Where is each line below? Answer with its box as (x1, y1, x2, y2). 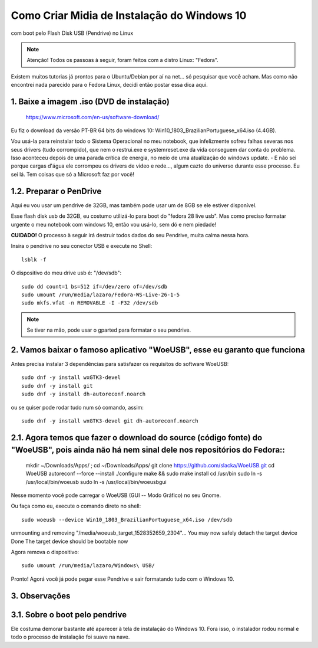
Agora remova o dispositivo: (11, 549, 79, 556)
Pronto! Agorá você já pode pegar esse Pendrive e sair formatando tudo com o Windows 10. (11, 575, 235, 582)
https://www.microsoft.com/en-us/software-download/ (25, 113, 160, 120)
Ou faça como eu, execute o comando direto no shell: (11, 502, 141, 510)
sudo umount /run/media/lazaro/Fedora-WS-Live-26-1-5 (21, 291, 180, 298)
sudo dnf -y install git (21, 382, 93, 389)
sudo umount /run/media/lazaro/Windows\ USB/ (21, 562, 155, 569)
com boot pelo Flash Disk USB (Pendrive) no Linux (11, 30, 134, 37)
